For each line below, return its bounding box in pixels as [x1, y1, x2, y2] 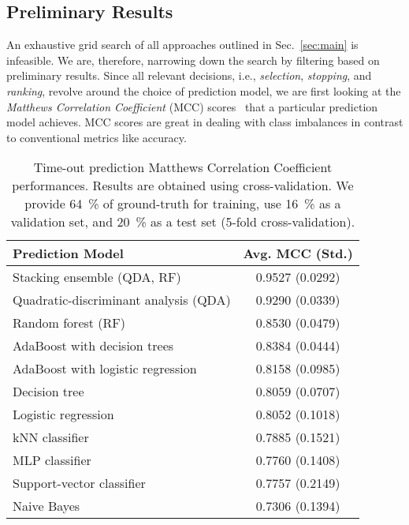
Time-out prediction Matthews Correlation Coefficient [33, 158, 333, 177]
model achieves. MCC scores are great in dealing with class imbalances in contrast [6, 114, 403, 130]
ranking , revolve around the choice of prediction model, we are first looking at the [6, 82, 401, 99]
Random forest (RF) [13, 313, 126, 332]
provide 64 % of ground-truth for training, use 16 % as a [24, 194, 341, 213]
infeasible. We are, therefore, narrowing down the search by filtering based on [6, 51, 380, 68]
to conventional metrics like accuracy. [6, 129, 187, 145]
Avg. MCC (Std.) [243, 244, 353, 263]
